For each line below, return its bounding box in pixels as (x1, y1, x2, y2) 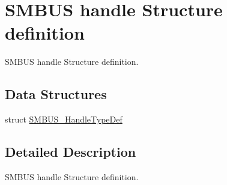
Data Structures (5, 85, 107, 103)
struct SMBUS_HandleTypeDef (5, 113, 123, 126)
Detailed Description (5, 142, 136, 161)
